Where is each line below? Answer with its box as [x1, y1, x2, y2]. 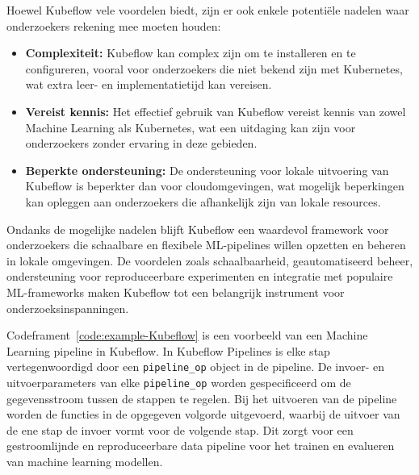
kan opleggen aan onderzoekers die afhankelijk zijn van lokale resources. [25, 193, 381, 210]
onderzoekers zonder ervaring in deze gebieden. [25, 135, 258, 152]
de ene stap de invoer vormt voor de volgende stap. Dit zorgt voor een [6, 421, 354, 438]
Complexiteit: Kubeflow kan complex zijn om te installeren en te [25, 44, 356, 61]
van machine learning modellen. [6, 452, 163, 469]
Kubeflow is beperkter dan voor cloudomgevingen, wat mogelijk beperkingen [25, 177, 404, 194]
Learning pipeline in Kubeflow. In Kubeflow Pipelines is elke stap [6, 342, 330, 359]
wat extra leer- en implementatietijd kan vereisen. [25, 76, 272, 93]
